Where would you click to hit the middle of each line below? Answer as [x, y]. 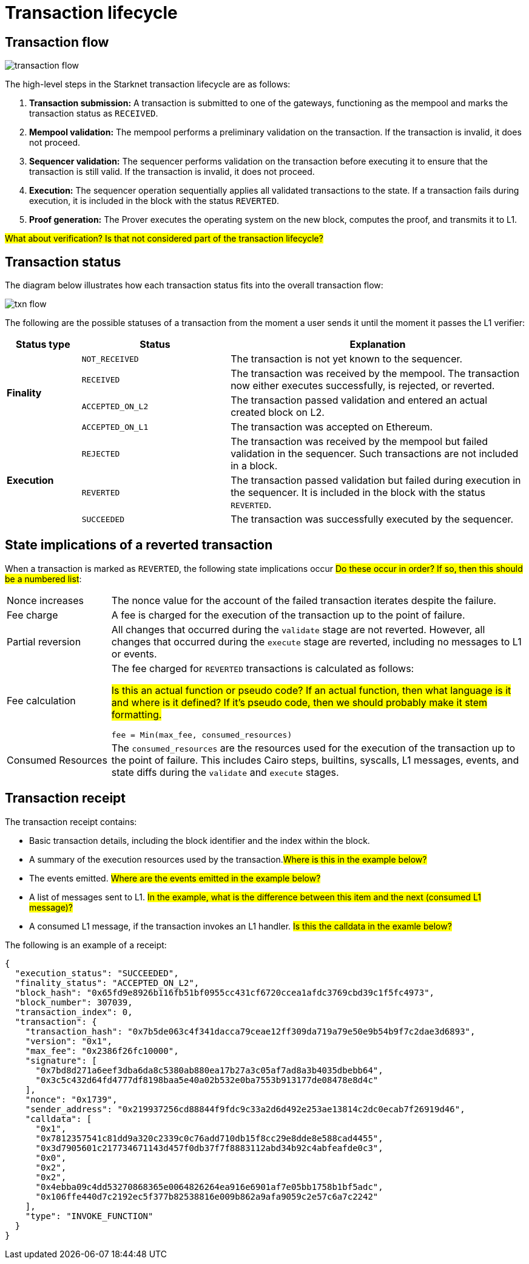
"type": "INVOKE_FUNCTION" [89, 1216]
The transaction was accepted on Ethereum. [332, 427]
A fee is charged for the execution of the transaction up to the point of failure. [288, 615]
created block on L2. [278, 413]
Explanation [378, 345]
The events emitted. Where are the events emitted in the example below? [175, 878]
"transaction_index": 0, [74, 1012]
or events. [134, 654]
